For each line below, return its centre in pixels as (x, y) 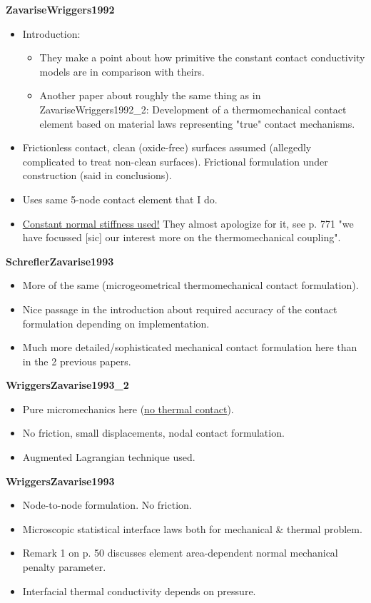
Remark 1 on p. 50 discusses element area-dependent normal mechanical (180, 553)
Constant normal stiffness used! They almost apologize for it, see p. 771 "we (188, 223)
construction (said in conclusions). (97, 175)
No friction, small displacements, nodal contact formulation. (153, 433)
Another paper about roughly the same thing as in (150, 95)
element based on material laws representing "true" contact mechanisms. (197, 123)
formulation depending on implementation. (116, 323)
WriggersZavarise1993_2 (67, 385)
